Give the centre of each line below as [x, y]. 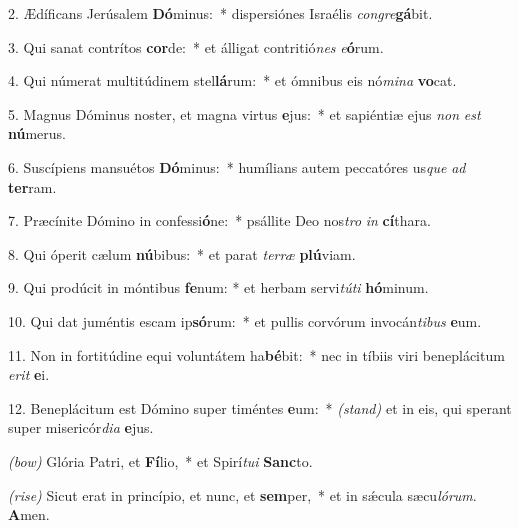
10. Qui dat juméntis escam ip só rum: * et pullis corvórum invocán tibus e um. [245, 320]
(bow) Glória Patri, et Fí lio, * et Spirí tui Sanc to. [160, 460]
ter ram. [32, 186]
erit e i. [29, 374]
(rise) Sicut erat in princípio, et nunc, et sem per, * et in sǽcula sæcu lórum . [242, 494]
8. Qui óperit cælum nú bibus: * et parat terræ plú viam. [182, 253]
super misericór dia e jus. [81, 427]
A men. [29, 514]
